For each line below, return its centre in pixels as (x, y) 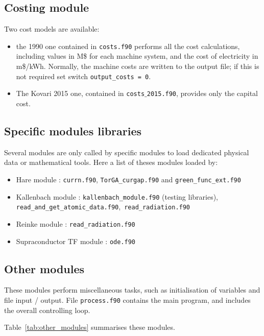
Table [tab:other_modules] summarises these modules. (90, 327)
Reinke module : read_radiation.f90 (76, 223)
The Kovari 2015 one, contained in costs (80, 93)
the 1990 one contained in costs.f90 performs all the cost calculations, (128, 46)
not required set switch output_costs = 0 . (83, 76)
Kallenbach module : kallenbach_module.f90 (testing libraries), (117, 196)
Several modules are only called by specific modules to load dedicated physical (127, 152)
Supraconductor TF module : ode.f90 (76, 241)
